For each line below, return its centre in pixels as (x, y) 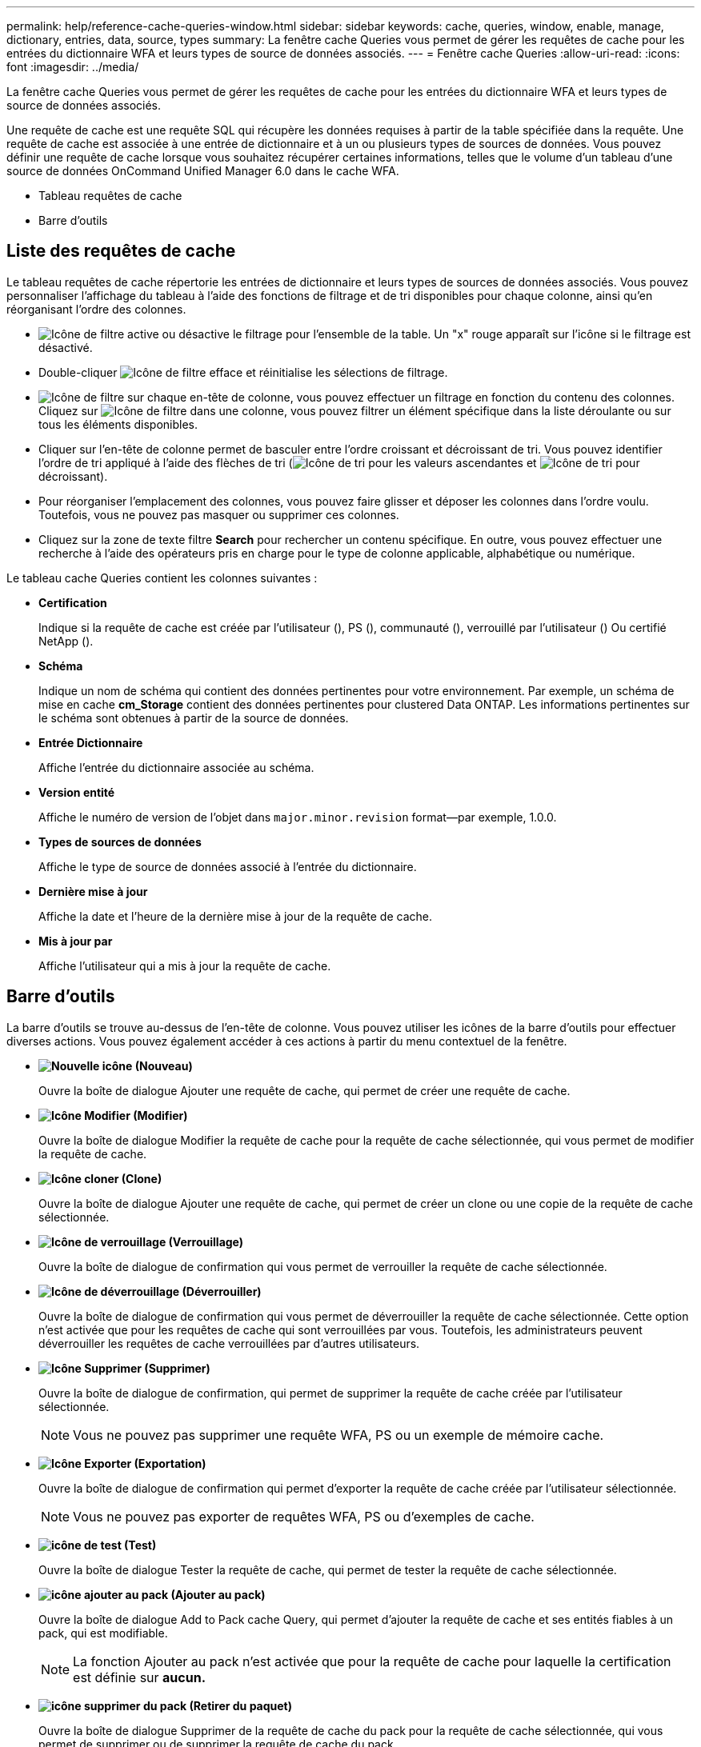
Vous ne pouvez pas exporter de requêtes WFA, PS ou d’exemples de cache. (304, 1516)
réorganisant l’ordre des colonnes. (96, 309)
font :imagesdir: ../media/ (73, 67)
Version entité (77, 792)
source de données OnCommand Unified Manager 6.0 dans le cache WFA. (203, 171)
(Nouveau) (164, 1065)
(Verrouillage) (206, 1241)
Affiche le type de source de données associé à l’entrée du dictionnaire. (228, 866)
